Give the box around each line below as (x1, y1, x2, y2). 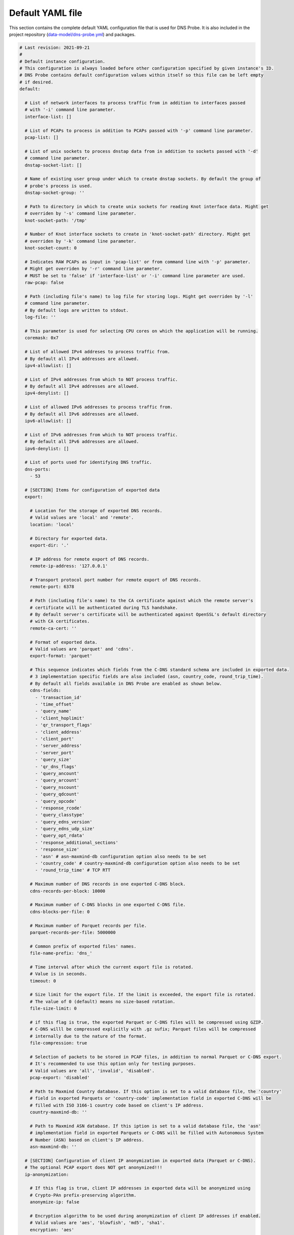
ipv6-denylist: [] (25, 446, 69, 452)
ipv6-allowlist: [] (25, 418, 72, 424)
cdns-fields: (30, 688, 62, 694)
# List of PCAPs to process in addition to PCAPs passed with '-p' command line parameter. (25, 127, 254, 133)
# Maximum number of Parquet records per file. (30, 923, 147, 928)
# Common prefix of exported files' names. (30, 944, 136, 949)
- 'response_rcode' (35, 805, 82, 811)
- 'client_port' (35, 736, 74, 741)
